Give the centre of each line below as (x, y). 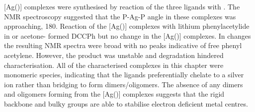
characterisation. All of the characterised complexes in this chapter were (114, 65)
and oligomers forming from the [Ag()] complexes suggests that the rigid (114, 94)
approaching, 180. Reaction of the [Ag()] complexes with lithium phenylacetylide (127, 26)
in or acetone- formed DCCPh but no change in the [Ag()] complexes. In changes (127, 35)
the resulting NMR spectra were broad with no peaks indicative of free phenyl (123, 45)
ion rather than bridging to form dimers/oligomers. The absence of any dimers (124, 84)
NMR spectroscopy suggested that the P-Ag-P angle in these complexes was (120, 16)
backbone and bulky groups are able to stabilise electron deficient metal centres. (126, 103)
